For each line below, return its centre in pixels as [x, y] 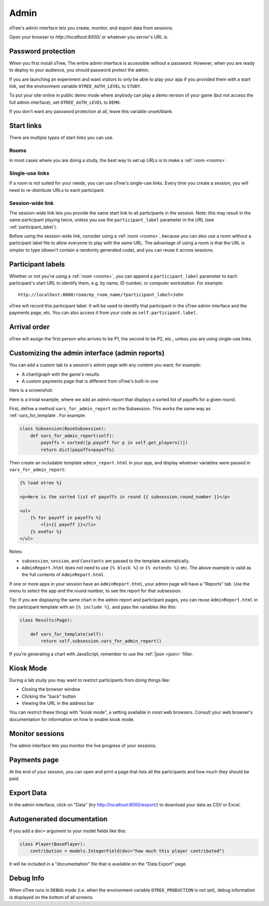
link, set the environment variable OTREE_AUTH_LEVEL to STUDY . [75, 86]
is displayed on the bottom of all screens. [52, 897]
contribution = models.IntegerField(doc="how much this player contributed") [128, 851]
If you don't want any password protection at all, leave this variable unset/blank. [91, 112]
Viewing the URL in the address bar [58, 703]
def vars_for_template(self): [67, 634]
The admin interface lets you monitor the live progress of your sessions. [83, 746]
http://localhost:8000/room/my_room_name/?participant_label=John [101, 295]
